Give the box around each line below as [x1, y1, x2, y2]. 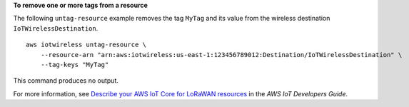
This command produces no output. [13, 76, 119, 85]
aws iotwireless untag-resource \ [26, 41, 146, 49]
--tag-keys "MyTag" [40, 61, 109, 68]
